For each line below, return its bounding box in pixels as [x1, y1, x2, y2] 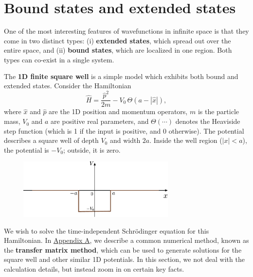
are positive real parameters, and [51, 116, 149, 126]
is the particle [198, 106, 239, 117]
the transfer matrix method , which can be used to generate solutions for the [4, 244, 242, 255]
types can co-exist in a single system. [4, 54, 114, 64]
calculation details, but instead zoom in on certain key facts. [4, 264, 184, 274]
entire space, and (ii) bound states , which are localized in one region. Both [4, 45, 232, 55]
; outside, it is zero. [63, 144, 121, 155]
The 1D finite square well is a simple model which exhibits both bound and [4, 71, 238, 81]
